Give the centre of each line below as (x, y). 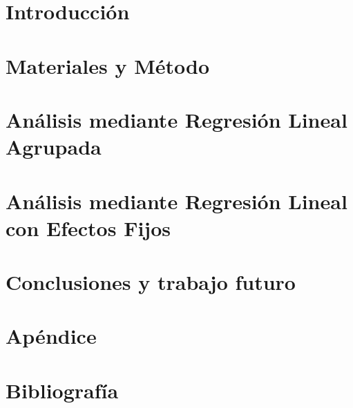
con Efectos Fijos (88, 227)
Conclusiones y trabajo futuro (151, 282)
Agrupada (54, 147)
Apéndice (51, 336)
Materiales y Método (108, 65)
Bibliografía (62, 390)
